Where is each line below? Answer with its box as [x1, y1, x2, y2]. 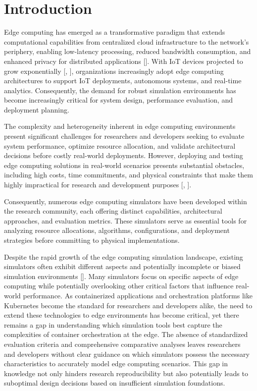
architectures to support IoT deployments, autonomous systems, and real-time [4, 75, 242, 86]
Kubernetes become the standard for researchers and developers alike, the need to [4, 300, 253, 310]
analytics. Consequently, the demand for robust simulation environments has [4, 85, 236, 95]
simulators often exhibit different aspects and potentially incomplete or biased [4, 261, 241, 272]
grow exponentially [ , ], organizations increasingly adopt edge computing [4, 65, 224, 76]
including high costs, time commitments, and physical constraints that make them [4, 169, 253, 180]
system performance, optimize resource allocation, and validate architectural [4, 140, 236, 151]
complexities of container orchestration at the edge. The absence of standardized [4, 329, 248, 339]
